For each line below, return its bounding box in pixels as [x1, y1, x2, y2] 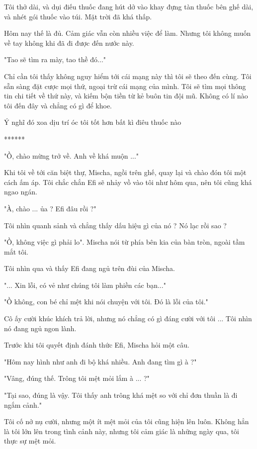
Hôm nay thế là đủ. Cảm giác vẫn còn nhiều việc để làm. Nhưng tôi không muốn [4, 28, 251, 38]
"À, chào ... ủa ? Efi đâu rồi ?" [4, 203, 96, 213]
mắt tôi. [4, 246, 28, 257]
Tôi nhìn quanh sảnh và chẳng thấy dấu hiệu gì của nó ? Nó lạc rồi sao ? [4, 220, 227, 230]
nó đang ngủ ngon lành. [4, 323, 77, 333]
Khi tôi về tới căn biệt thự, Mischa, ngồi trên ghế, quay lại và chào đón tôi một [4, 167, 247, 178]
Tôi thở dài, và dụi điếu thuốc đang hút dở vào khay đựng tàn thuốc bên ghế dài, [4, 1, 254, 11]
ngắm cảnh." [4, 399, 42, 410]
